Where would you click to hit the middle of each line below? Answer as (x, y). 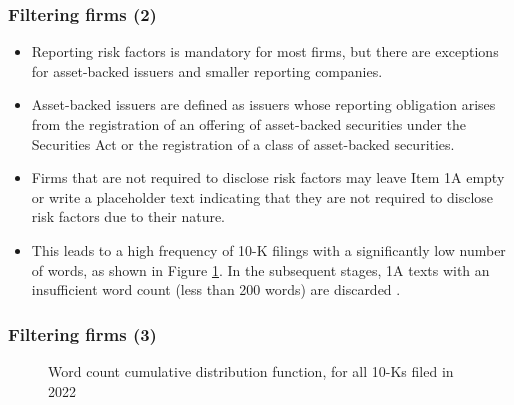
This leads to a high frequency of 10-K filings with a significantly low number (268, 249)
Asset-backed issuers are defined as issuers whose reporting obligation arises (263, 104)
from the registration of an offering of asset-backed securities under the (249, 124)
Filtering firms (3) (82, 333)
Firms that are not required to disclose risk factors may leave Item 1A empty (268, 177)
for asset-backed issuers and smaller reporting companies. (207, 70)
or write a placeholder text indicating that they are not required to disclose (262, 196)
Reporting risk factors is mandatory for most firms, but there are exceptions (265, 51)
